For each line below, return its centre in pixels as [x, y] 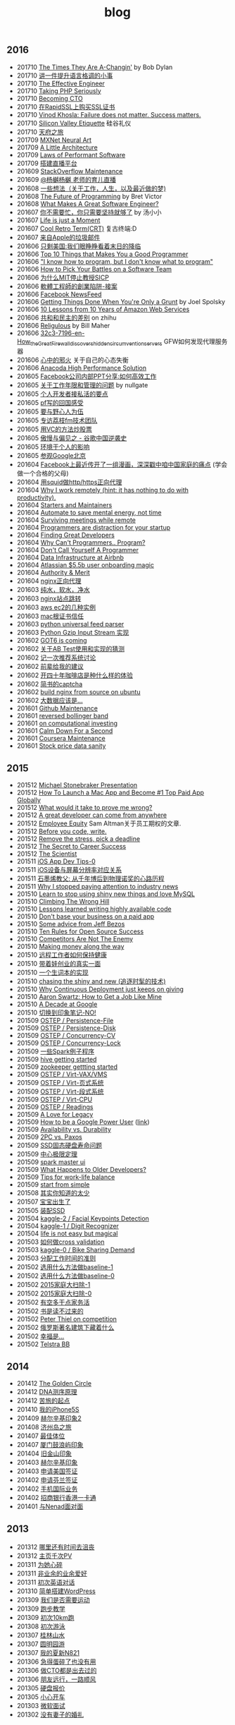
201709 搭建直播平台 [47, 163]
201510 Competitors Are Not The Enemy [75, 939]
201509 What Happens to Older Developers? [82, 1170]
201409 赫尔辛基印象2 [49, 1418]
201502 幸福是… [40, 1336]
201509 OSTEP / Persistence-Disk [66, 1028]
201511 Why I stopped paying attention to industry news [97, 887]
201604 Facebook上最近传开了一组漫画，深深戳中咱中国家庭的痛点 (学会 [122, 465]
